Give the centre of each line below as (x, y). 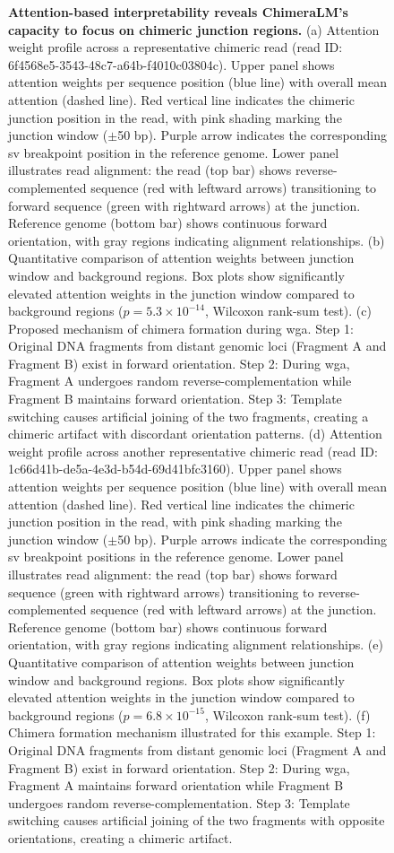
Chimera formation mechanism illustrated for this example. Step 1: (192, 732)
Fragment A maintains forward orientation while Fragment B (176, 785)
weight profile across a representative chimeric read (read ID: (176, 47)
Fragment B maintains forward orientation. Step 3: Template (175, 399)
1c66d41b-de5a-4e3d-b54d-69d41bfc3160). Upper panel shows (175, 469)
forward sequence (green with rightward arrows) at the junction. (184, 205)
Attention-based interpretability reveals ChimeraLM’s (178, 12)
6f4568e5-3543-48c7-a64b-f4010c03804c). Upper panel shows (171, 64)
